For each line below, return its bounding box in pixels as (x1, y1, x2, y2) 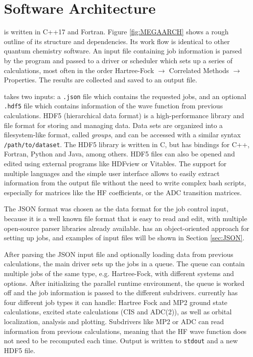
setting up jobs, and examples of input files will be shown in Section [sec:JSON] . (4, 232, 245, 243)
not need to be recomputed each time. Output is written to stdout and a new (4, 335, 238, 346)
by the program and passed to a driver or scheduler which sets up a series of (4, 55, 233, 65)
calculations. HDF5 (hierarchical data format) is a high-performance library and (4, 110, 244, 120)
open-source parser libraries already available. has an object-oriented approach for (4, 223, 250, 233)
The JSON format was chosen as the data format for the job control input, (4, 204, 229, 214)
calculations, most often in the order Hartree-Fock (4, 65, 154, 75)
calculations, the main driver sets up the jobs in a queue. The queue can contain (4, 258, 245, 269)
